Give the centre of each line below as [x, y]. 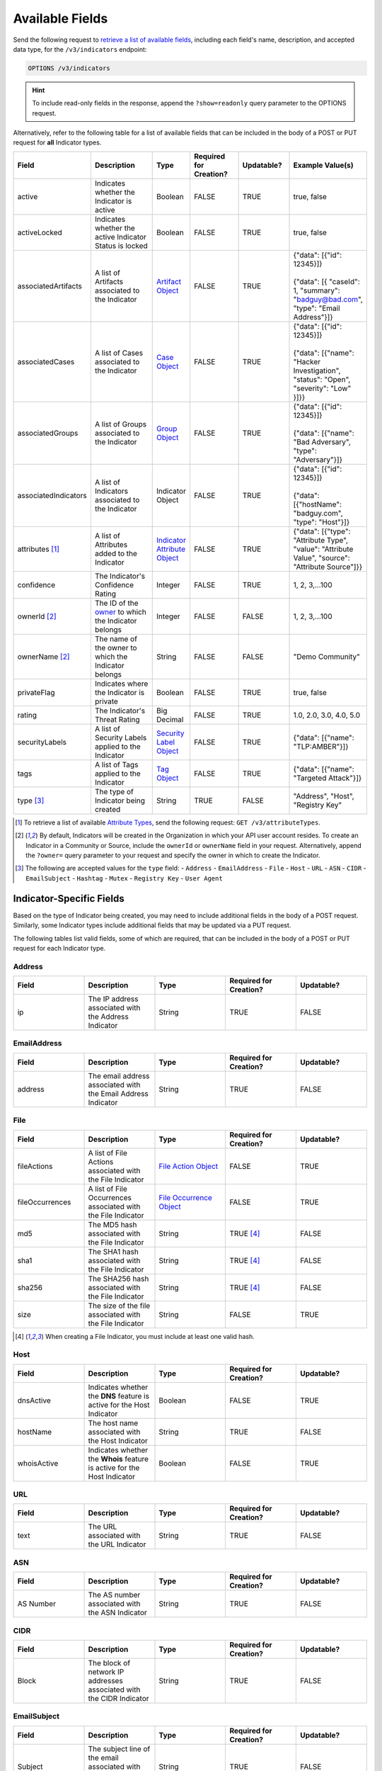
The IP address [113, 999]
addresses [105, 1680]
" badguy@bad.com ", [328, 299]
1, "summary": [317, 290]
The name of [116, 639]
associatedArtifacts [50, 285]
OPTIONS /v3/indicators [69, 68]
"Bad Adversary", [322, 441]
